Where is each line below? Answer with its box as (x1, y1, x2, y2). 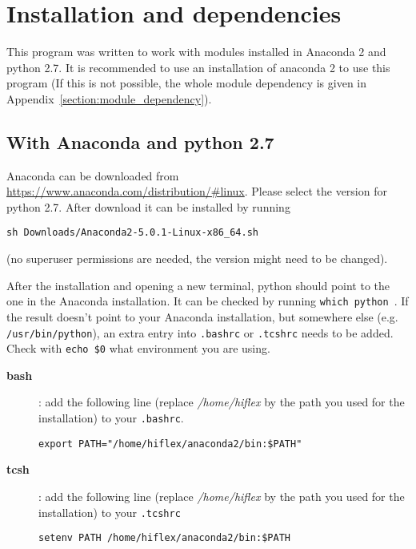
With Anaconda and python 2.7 (6, 129, 274, 154)
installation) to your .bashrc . (38, 410, 184, 426)
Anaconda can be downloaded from (6, 167, 179, 184)
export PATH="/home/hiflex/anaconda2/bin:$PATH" (38, 438, 302, 450)
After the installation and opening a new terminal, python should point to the (6, 277, 390, 293)
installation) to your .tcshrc (38, 503, 181, 520)
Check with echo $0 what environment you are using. (6, 340, 270, 357)
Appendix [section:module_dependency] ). (6, 90, 212, 107)
